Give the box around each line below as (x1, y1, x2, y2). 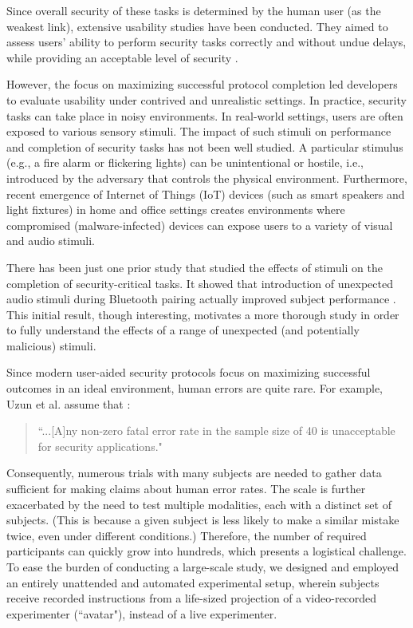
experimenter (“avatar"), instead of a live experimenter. (6, 605, 277, 622)
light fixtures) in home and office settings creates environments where (6, 201, 345, 218)
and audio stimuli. (6, 232, 95, 249)
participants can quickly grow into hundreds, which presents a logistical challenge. (6, 543, 407, 559)
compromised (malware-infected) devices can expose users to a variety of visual (6, 216, 393, 233)
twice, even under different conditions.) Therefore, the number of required (6, 527, 367, 543)
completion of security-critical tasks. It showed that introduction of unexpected (6, 275, 393, 291)
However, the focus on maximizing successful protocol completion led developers (6, 76, 398, 93)
